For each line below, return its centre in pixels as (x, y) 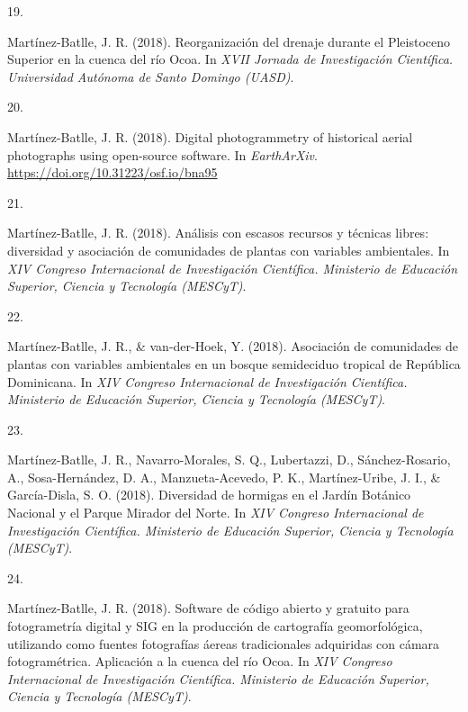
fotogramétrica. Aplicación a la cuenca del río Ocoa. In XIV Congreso (200, 661)
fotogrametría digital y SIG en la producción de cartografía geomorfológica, (215, 626)
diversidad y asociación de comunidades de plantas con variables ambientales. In (229, 250)
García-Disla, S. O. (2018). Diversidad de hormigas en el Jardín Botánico (209, 495)
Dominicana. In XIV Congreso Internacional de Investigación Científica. (207, 381)
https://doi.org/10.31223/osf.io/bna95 (112, 172)
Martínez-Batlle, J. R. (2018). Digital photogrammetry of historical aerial (210, 136)
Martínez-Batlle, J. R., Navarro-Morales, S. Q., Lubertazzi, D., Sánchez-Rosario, (229, 460)
